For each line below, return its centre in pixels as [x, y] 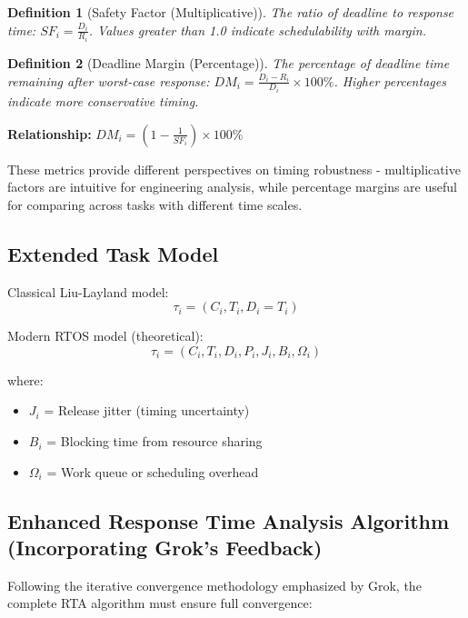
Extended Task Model [113, 253]
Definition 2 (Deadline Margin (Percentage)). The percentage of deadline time [229, 63]
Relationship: [50, 133]
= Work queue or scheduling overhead [153, 471]
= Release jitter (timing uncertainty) [147, 410]
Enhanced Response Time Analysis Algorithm [229, 520]
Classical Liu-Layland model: [88, 291]
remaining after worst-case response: [109, 80]
